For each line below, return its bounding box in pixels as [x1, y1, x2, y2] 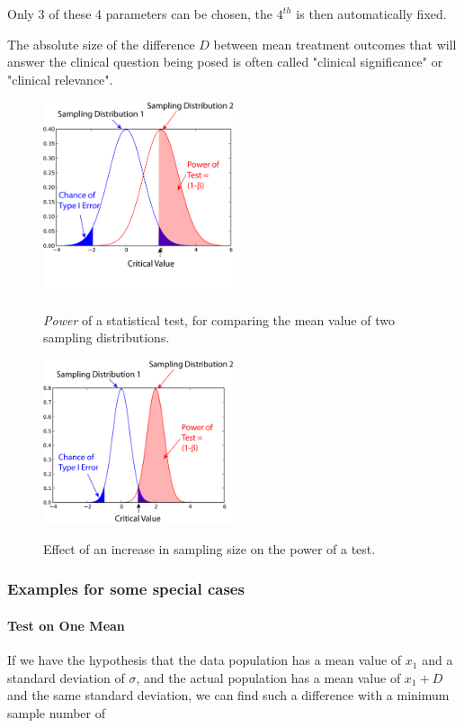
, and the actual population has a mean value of [136, 668, 401, 687]
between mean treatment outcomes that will [213, 34, 457, 53]
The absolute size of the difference [7, 34, 195, 53]
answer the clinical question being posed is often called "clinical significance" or [7, 52, 443, 71]
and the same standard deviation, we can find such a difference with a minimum [7, 686, 450, 705]
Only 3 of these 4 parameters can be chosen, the [7, 5, 273, 23]
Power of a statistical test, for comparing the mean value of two [43, 310, 395, 329]
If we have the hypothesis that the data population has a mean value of [7, 651, 402, 669]
